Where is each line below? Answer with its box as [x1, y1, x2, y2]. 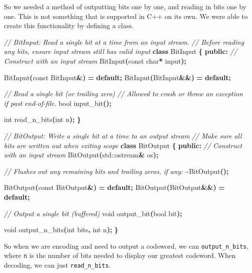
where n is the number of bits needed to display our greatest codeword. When [4, 250, 236, 260]
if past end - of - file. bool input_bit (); [4, 98, 111, 108]
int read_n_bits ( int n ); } [4, 114, 81, 124]
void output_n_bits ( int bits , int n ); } [4, 224, 119, 235]
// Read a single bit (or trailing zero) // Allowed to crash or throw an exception [4, 88, 243, 99]
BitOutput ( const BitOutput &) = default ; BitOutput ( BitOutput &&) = [4, 182, 225, 192]
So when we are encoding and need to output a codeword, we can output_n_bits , [4, 240, 249, 251]
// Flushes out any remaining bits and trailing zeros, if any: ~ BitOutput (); [4, 166, 229, 176]
